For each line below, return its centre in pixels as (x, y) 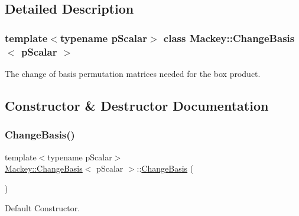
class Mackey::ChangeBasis (229, 38)
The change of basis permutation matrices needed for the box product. (133, 73)
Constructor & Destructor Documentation (137, 105)
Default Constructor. (43, 208)
